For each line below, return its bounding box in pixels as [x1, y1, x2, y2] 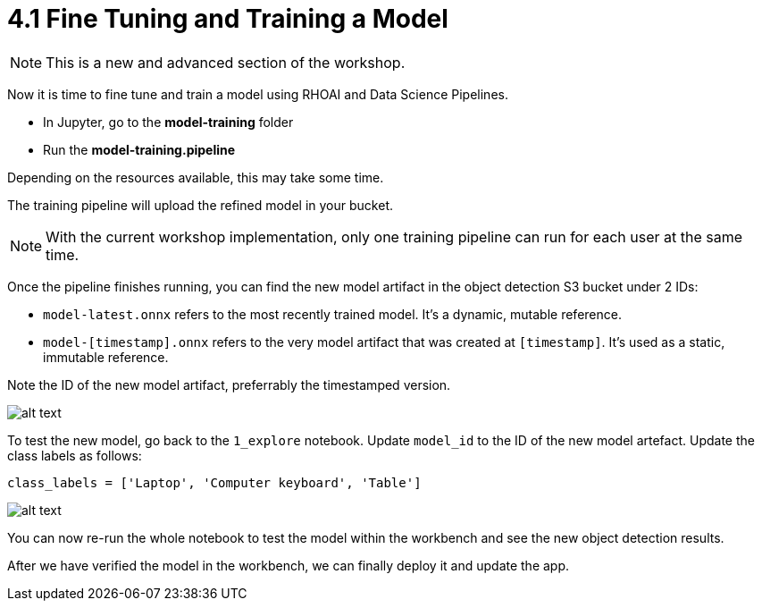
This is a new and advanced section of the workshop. [46, 53, 406, 72]
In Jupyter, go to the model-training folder [43, 114, 294, 130]
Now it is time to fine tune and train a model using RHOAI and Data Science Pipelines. [7, 86, 508, 102]
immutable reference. [43, 349, 169, 365]
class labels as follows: [7, 447, 142, 463]
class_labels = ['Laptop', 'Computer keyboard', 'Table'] [7, 475, 422, 490]
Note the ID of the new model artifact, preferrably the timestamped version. [7, 376, 451, 393]
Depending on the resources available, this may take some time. [7, 169, 384, 185]
